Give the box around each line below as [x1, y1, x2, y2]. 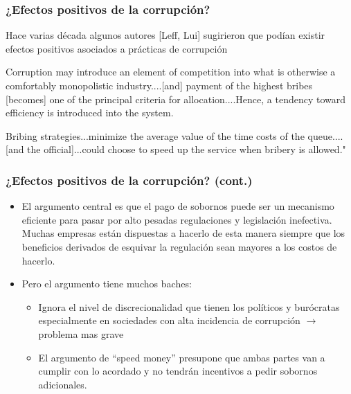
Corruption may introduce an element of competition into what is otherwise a [6, 64, 336, 79]
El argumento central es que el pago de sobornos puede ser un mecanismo [21, 199, 334, 213]
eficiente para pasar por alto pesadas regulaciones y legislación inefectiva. [21, 212, 332, 226]
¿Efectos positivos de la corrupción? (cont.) [6, 171, 253, 188]
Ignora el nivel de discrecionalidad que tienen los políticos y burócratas [38, 299, 340, 314]
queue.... [307, 128, 343, 143]
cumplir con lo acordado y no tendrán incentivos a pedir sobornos [38, 364, 318, 378]
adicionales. [38, 377, 87, 391]
